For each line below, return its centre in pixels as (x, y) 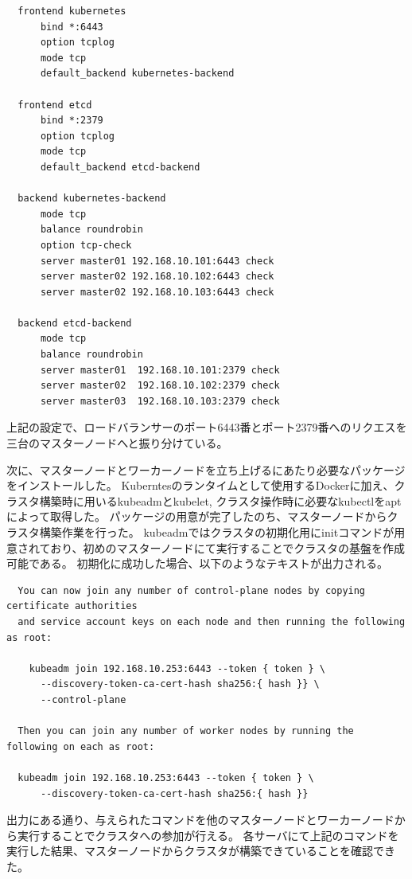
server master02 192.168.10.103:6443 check (157, 292)
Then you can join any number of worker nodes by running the (186, 731)
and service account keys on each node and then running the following (212, 621)
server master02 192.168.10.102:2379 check (160, 386)
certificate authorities (72, 606)
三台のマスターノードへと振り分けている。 (117, 443)
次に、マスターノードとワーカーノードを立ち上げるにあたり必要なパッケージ (206, 469)
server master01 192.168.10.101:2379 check (160, 370)
